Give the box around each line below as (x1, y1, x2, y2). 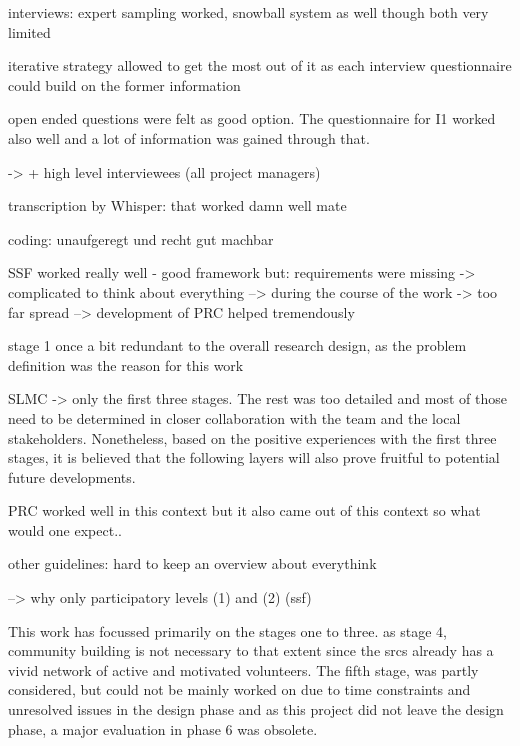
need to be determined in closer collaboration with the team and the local (8, 407, 461, 428)
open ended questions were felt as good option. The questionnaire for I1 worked (8, 108, 496, 129)
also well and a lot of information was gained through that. (8, 127, 370, 148)
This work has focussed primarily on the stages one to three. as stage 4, (8, 620, 447, 641)
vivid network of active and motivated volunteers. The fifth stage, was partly (8, 659, 479, 680)
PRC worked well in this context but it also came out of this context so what (8, 500, 481, 521)
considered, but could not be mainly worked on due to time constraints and (8, 679, 471, 700)
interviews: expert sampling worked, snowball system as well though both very (8, 2, 489, 22)
